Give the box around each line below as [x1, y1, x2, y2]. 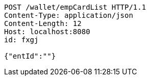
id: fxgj [4, 36, 39, 44]
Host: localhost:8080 [4, 28, 90, 36]
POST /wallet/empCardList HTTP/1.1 [4, 3, 146, 11]
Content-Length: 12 [4, 19, 82, 28]
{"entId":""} [4, 52, 56, 60]
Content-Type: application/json [4, 11, 133, 19]
